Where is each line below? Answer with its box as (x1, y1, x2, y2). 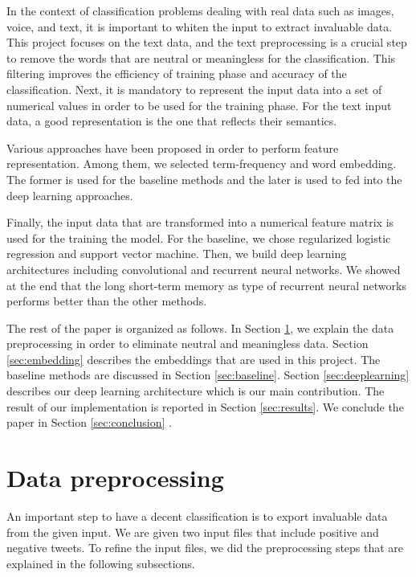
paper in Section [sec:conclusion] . (6, 414, 172, 431)
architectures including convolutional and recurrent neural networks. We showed (6, 260, 401, 277)
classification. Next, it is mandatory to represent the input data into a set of (6, 80, 382, 97)
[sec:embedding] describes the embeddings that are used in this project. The (6, 350, 381, 367)
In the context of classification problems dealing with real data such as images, (6, 2, 394, 18)
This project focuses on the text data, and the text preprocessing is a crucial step (6, 34, 407, 51)
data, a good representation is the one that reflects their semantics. (6, 113, 337, 129)
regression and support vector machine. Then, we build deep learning (6, 245, 347, 262)
